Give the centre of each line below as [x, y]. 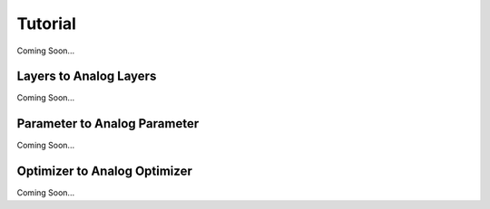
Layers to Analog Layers [87, 76]
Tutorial [47, 24]
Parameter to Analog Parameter [108, 123]
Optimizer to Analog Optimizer [104, 171]
